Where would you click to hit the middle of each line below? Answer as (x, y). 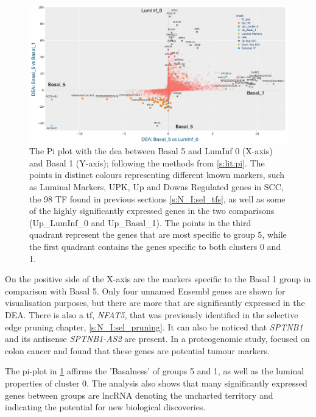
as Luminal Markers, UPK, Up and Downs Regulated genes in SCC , (156, 187)
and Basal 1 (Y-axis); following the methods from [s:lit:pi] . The (147, 162)
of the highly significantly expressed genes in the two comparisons (152, 211)
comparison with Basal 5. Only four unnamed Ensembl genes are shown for (145, 290)
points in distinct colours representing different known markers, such (157, 175)
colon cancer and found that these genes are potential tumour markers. (137, 350)
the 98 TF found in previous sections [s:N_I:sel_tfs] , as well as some (157, 198)
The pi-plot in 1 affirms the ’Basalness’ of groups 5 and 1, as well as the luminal (155, 371)
